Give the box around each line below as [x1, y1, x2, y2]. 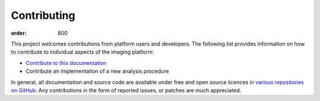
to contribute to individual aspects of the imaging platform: [11, 48, 154, 56]
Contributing [11, 9, 75, 22]
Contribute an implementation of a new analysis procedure [25, 68, 169, 75]
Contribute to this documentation [25, 59, 107, 66]
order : [11, 30, 27, 37]
